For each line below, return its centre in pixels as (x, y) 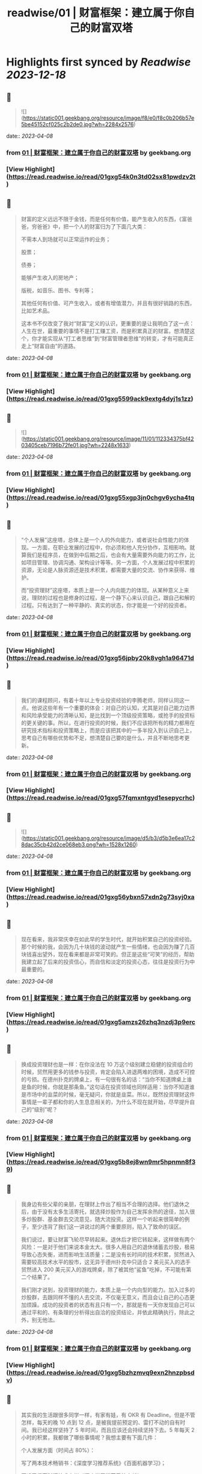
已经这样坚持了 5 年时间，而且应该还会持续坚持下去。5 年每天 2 (116, 1430)
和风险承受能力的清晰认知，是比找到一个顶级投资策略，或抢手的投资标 (108, 715)
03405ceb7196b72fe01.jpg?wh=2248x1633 (75, 445)
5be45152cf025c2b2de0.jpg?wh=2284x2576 (77, 124)
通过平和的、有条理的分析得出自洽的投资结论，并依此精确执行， (100, 1312)
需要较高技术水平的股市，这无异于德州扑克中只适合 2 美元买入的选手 (106, 1262)
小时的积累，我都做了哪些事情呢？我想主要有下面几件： (89, 1437)
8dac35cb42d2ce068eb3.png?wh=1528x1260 (78, 845)
